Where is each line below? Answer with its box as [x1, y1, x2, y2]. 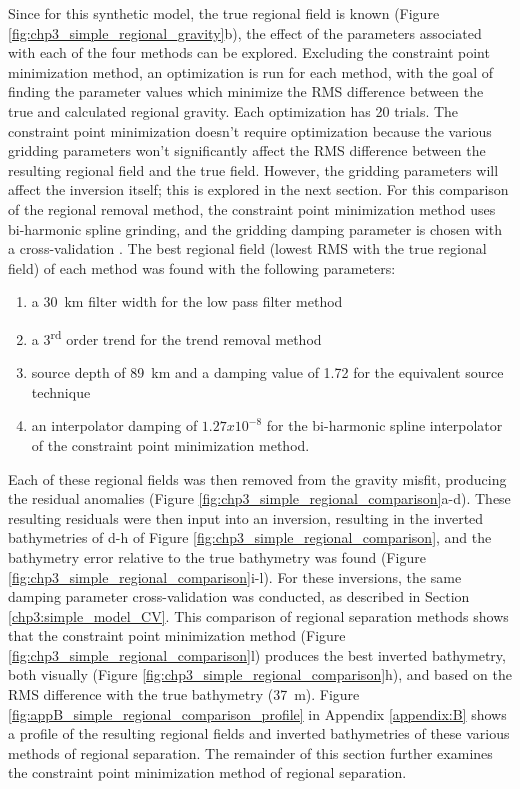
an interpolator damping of [31, 415, 198, 436]
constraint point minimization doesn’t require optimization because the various [8, 120, 492, 141]
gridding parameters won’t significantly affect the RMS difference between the [8, 140, 486, 161]
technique [31, 381, 91, 402]
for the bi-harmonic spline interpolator [266, 415, 503, 436]
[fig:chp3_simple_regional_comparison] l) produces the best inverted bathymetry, [8, 644, 506, 665]
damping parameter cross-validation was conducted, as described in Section [8, 586, 470, 607]
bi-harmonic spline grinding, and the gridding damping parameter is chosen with [8, 218, 502, 239]
